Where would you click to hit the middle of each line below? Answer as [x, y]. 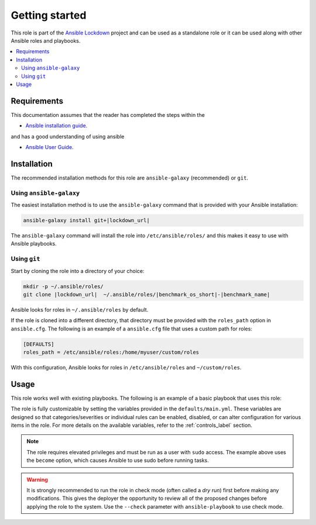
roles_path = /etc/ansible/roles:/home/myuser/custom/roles [111, 353]
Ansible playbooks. [34, 244]
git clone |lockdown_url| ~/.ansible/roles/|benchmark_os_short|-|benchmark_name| [147, 294]
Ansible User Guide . [49, 147]
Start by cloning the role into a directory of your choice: [78, 271]
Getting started [49, 15]
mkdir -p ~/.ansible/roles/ [63, 286]
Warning [37, 479]
